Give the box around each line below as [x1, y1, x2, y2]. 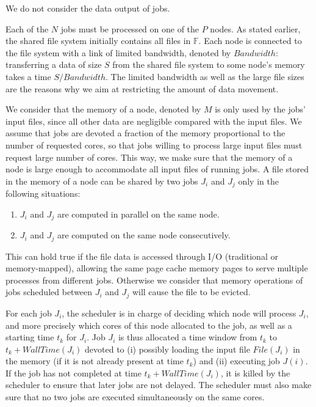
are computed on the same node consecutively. [57, 229, 231, 241]
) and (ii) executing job [193, 354, 280, 367]
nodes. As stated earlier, [210, 22, 301, 35]
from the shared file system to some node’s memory [112, 58, 305, 71]
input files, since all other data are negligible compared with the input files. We [5, 114, 302, 127]
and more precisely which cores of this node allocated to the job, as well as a [5, 318, 292, 331]
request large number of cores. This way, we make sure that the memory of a [5, 150, 293, 163]
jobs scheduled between [5, 285, 93, 298]
